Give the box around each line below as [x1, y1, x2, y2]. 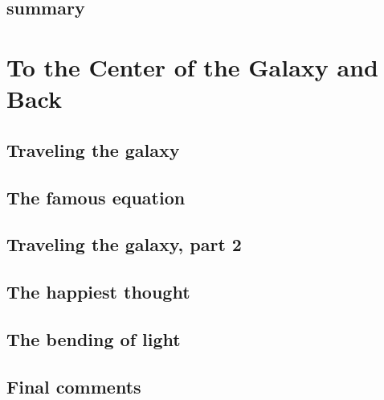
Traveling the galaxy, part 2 [6, 232, 242, 257]
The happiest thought [6, 279, 190, 304]
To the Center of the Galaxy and [6, 50, 378, 83]
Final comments [6, 373, 141, 398]
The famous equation [6, 184, 186, 209]
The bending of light [6, 326, 181, 351]
